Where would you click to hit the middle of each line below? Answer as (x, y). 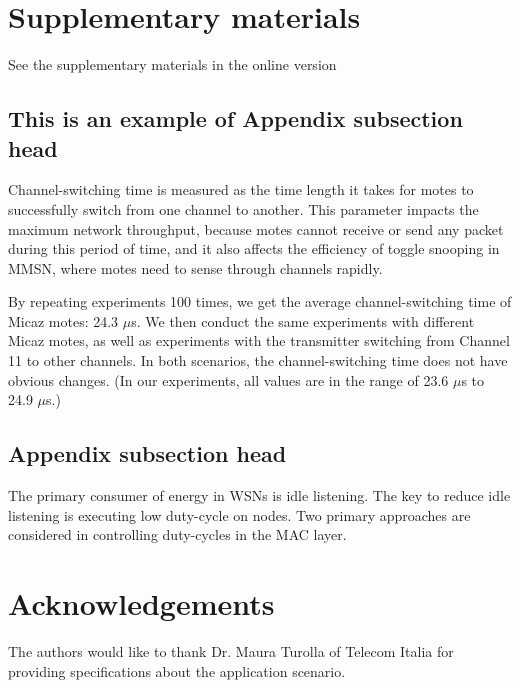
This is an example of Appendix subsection (235, 118)
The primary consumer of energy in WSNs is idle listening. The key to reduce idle (259, 495)
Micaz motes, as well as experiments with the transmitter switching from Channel (259, 340)
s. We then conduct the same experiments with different (303, 320)
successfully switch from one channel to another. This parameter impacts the (243, 208)
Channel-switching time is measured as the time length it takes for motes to (241, 189)
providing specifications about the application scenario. (177, 670)
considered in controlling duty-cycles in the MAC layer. (177, 534)
